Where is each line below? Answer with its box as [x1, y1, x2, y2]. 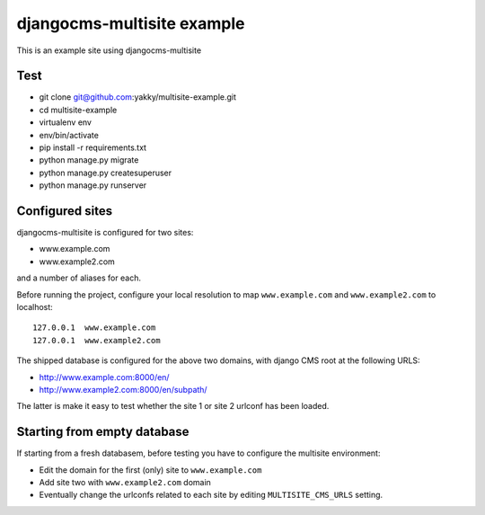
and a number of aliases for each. [16, 272, 141, 283]
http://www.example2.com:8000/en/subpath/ [39, 385, 207, 395]
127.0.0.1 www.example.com [32, 323, 156, 333]
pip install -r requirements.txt [39, 142, 147, 153]
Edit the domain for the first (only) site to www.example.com [39, 464, 262, 475]
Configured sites [16, 203, 113, 218]
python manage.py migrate [39, 155, 139, 165]
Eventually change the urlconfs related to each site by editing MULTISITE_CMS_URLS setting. [39, 490, 384, 501]
